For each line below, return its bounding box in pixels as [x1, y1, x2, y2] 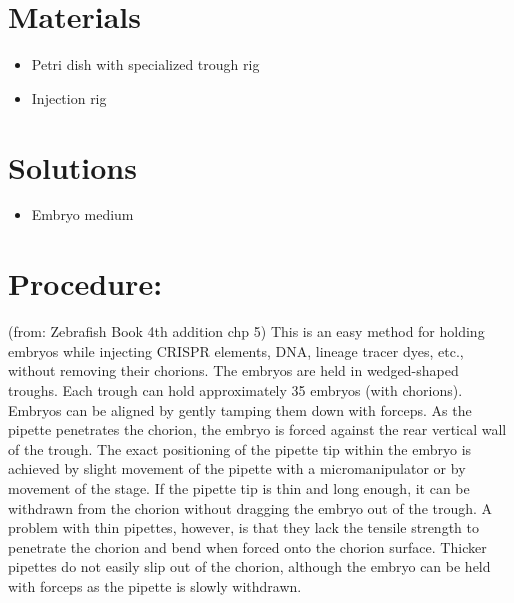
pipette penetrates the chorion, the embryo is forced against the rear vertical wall [8, 419, 507, 440]
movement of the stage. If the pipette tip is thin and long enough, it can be [8, 477, 470, 498]
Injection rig [31, 87, 107, 108]
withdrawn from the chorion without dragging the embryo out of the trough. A [8, 497, 493, 518]
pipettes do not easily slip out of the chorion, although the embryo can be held [8, 556, 491, 577]
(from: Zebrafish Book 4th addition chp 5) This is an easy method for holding [8, 321, 485, 342]
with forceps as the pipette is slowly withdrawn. [8, 575, 302, 596]
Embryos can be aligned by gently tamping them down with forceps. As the [8, 399, 472, 420]
